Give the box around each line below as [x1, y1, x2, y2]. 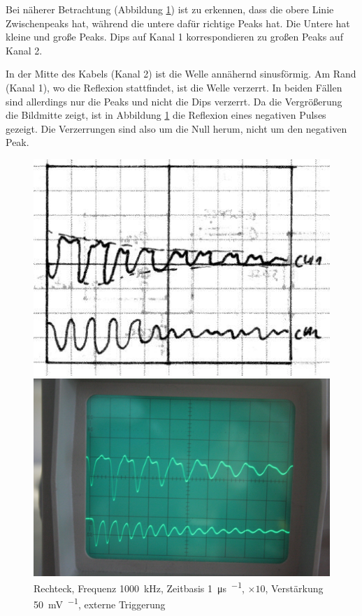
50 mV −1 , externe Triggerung [34, 595, 166, 612]
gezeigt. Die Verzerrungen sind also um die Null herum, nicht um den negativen [6, 121, 347, 135]
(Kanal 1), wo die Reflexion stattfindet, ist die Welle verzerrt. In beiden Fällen [6, 80, 342, 94]
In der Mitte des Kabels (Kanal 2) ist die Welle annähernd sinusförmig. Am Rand [6, 66, 356, 81]
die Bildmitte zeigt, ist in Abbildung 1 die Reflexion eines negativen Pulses [6, 108, 326, 122]
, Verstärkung [265, 580, 324, 595]
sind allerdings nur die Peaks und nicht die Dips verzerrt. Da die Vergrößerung [6, 94, 342, 108]
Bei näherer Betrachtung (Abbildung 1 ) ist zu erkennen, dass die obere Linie [6, 2, 334, 16]
